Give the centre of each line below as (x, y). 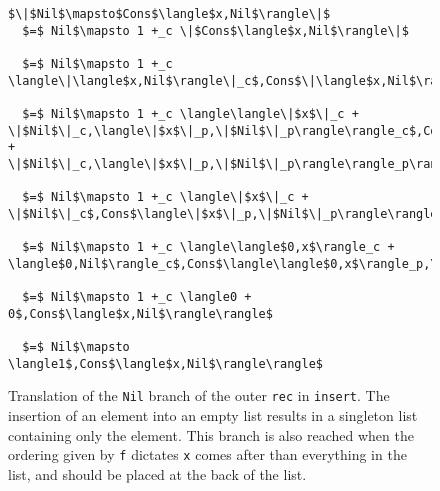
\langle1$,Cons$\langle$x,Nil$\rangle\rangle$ (165, 363)
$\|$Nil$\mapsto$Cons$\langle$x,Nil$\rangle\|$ (169, 14)
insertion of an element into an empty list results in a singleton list (213, 415)
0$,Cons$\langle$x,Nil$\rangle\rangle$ (140, 313)
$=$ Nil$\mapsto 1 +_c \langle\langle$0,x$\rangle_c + (208, 247)
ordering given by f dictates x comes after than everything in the (207, 454)
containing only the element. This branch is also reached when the (211, 434)
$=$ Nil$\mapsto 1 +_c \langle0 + (137, 297)
